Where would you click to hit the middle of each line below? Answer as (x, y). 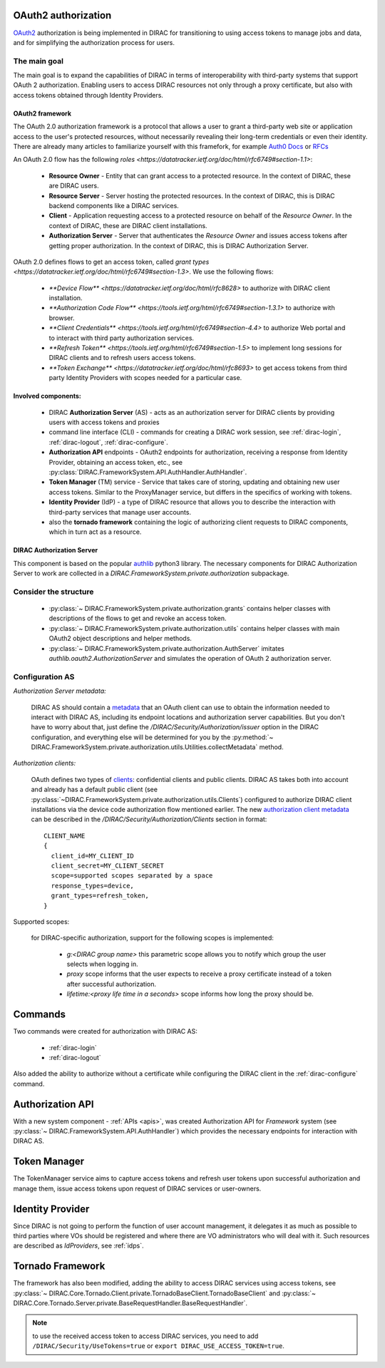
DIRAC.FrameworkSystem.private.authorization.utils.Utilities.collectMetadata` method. (158, 747)
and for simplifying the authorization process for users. (94, 42)
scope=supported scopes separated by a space (132, 876)
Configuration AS (44, 677)
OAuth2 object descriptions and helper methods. (120, 639)
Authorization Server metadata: (60, 691)
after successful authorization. (112, 984)
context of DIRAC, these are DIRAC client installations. (128, 225)
